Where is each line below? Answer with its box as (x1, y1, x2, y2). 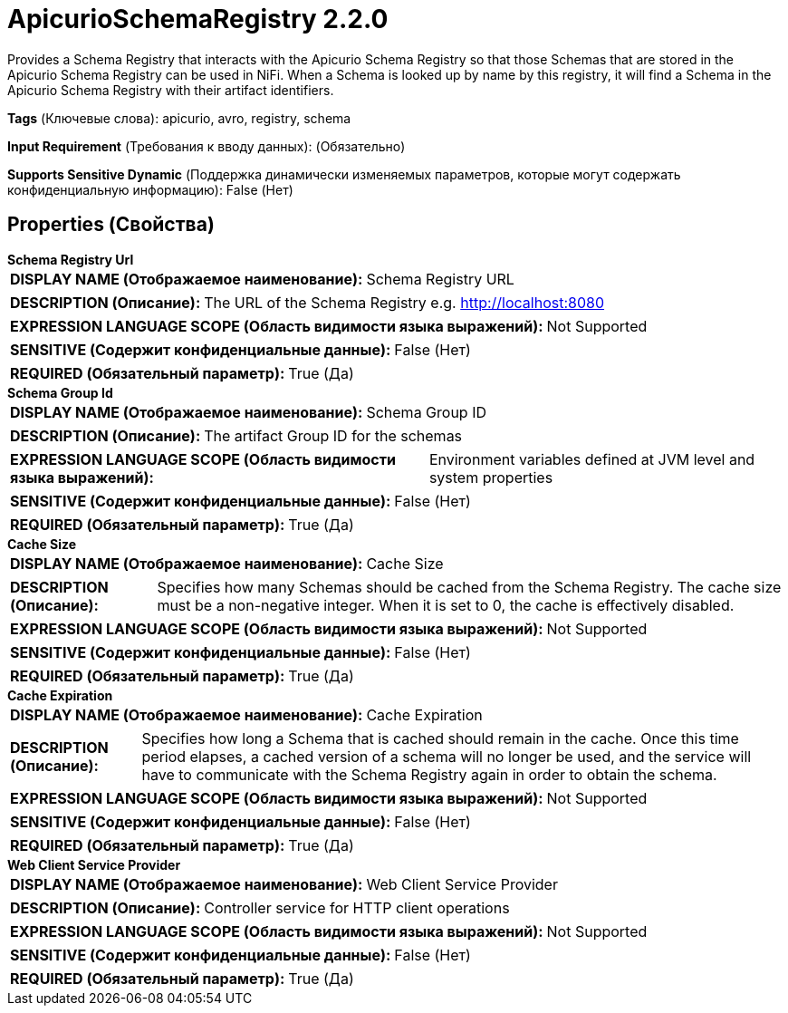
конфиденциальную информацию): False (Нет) (7, 181, 293, 198)
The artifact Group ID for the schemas (204, 426, 463, 445)
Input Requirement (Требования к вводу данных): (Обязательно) (7, 138, 406, 154)
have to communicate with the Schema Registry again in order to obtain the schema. (141, 765, 717, 784)
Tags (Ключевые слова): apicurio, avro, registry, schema (7, 110, 351, 126)
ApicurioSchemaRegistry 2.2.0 (7, 4, 389, 34)
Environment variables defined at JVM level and (428, 449, 755, 468)
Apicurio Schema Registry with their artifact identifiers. (7, 82, 334, 98)
